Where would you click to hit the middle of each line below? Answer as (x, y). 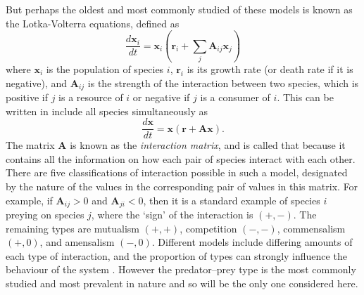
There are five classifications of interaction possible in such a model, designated (177, 172)
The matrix (30, 145)
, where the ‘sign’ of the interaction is (172, 215)
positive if (27, 97)
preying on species (45, 215)
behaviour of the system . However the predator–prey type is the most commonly (181, 269)
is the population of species (105, 68)
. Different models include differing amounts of (252, 242)
